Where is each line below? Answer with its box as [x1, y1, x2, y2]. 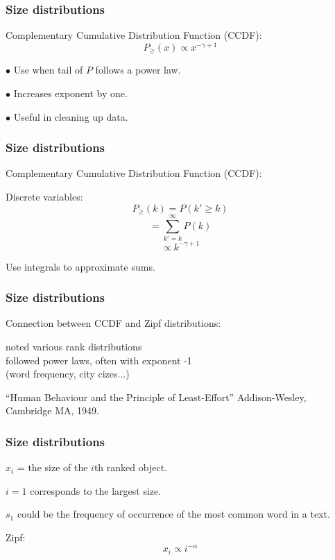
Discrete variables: [6, 189, 83, 203]
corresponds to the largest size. [30, 483, 162, 498]
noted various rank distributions [6, 339, 142, 354]
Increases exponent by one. [13, 85, 128, 100]
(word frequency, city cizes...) [6, 366, 130, 381]
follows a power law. [95, 62, 181, 77]
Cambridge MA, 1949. [6, 403, 99, 418]
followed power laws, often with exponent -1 [6, 353, 192, 367]
